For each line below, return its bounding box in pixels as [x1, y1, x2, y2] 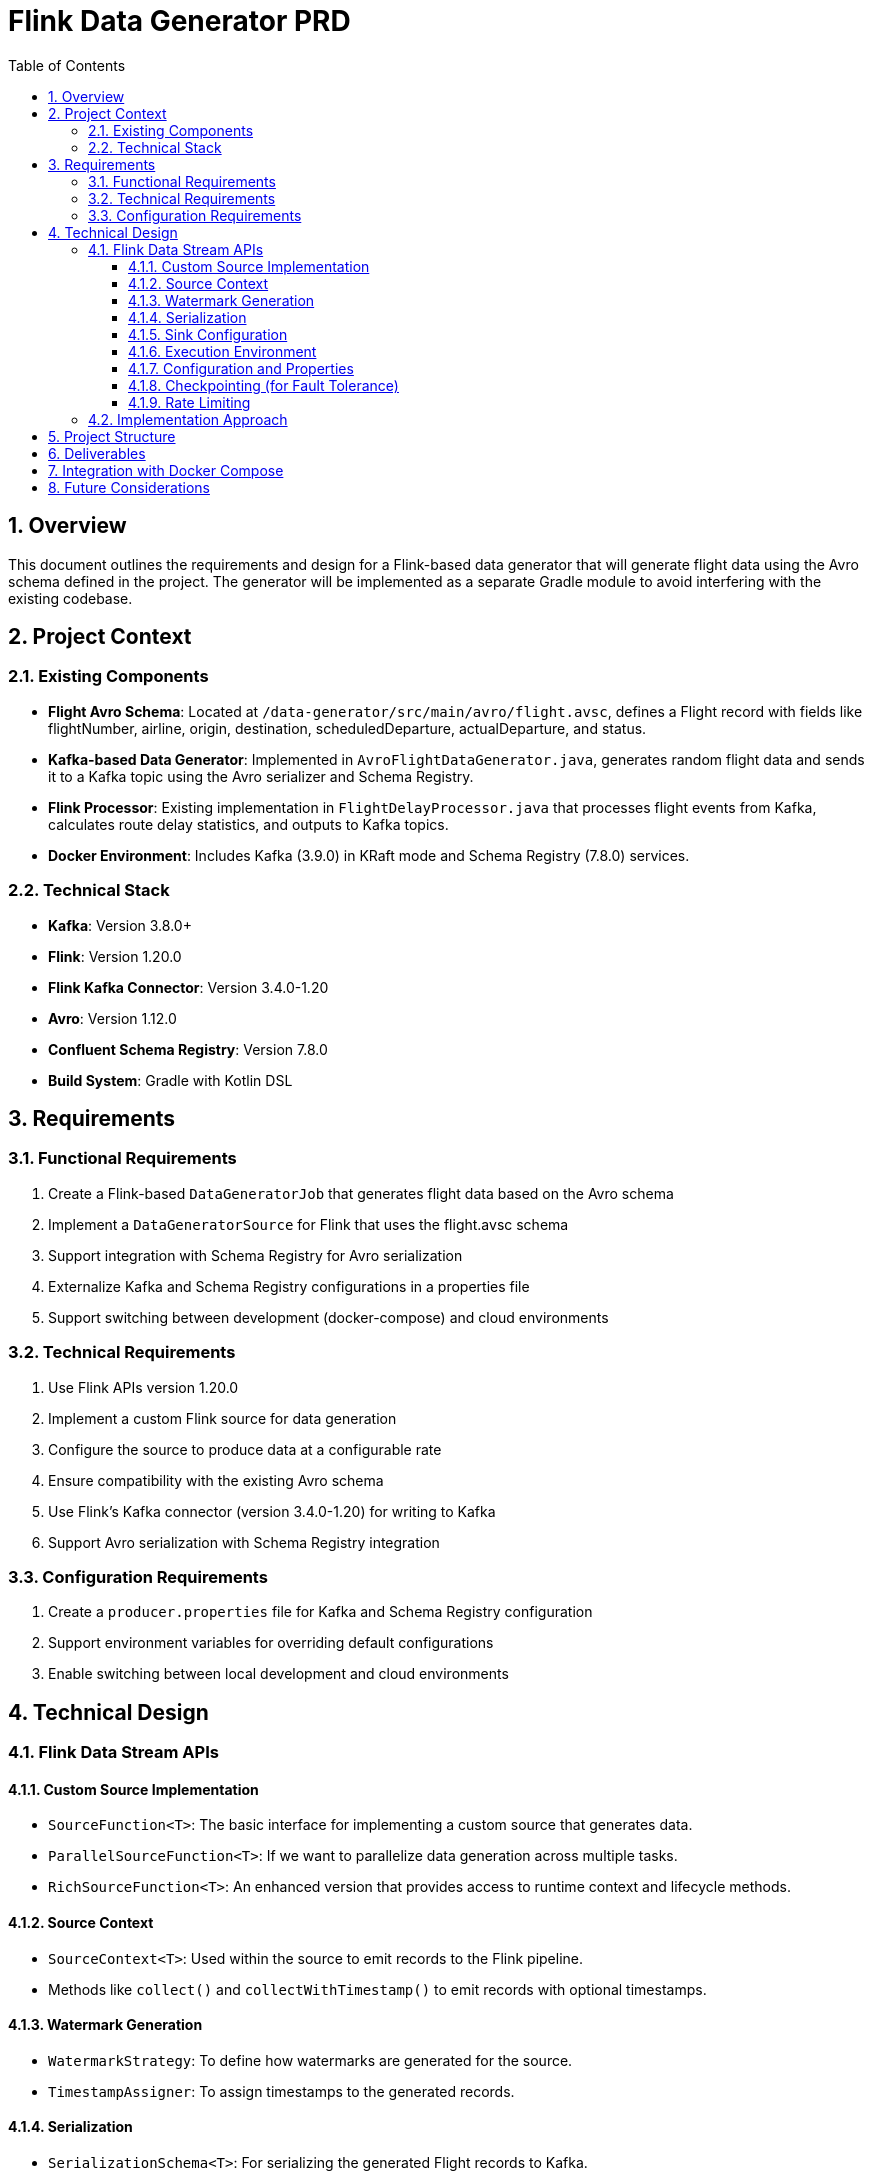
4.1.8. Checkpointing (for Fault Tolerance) [128, 376, 399, 394]
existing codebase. [8, 589, 133, 607]
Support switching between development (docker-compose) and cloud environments [48, 1308, 609, 1326]
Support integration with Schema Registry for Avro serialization [48, 1246, 463, 1264]
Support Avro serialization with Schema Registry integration [48, 1533, 440, 1551]
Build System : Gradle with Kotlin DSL [48, 1071, 293, 1089]
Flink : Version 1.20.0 [48, 947, 182, 965]
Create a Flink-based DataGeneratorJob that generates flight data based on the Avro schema [48, 1184, 674, 1202]
